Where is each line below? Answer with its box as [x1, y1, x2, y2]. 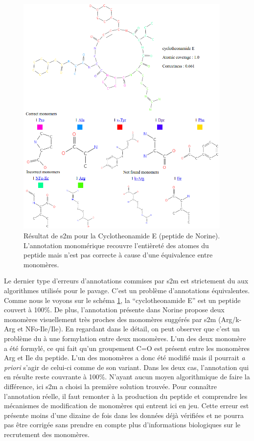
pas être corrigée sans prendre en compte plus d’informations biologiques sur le [4, 419, 241, 430]
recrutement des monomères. [4, 429, 90, 439]
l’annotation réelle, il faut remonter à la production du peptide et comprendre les [4, 391, 248, 401]
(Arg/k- [218, 314, 242, 324]
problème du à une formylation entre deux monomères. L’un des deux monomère [4, 333, 246, 343]
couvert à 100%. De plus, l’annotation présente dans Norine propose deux [4, 304, 225, 315]
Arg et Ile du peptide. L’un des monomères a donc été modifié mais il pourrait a [4, 352, 245, 363]
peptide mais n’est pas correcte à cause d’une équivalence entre [23, 250, 213, 260]
